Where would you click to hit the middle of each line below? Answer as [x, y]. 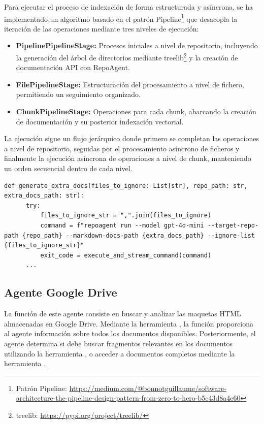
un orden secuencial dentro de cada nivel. [68, 168]
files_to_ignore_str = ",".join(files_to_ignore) [126, 216]
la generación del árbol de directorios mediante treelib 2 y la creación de [127, 57]
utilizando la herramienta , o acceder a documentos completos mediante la [120, 353]
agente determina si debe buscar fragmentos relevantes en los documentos [119, 343]
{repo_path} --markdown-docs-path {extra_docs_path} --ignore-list [138, 235]
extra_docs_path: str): [44, 196]
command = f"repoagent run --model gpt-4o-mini [122, 225]
